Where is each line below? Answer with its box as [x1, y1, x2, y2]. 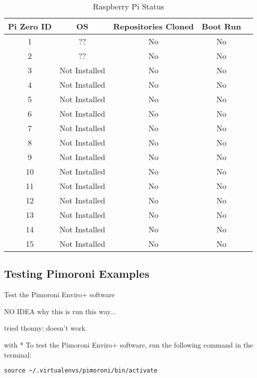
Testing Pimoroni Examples [4, 266, 149, 281]
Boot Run [202, 20, 242, 32]
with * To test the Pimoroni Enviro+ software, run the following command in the [4, 339, 254, 350]
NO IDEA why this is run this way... [4, 306, 116, 316]
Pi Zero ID [8, 20, 52, 32]
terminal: [4, 349, 32, 360]
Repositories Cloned [113, 20, 194, 32]
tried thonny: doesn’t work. [4, 323, 88, 333]
